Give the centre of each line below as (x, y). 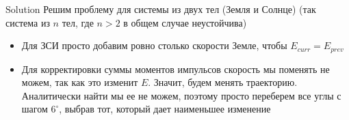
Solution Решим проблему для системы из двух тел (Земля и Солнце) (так (161, 9)
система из (28, 22)
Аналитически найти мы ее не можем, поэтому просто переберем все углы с (181, 95)
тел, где (78, 22)
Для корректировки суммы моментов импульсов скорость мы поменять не (176, 69)
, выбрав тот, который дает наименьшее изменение (165, 109)
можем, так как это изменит (80, 82)
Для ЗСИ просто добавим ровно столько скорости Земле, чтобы (154, 45)
